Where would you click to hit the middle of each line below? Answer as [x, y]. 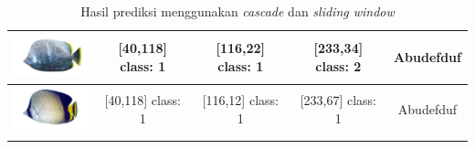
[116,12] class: [240, 100]
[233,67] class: [338, 100]
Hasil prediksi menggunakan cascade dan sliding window [237, 11]
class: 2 [338, 65]
